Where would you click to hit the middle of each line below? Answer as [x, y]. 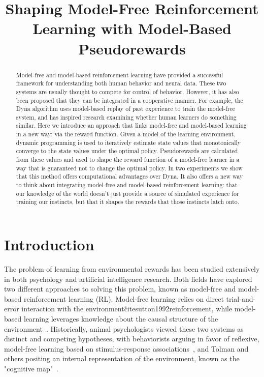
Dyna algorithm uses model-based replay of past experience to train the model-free [126, 109]
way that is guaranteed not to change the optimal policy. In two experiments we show [129, 168]
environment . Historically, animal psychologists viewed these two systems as [124, 328]
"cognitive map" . [31, 368]
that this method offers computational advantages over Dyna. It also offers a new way [129, 176]
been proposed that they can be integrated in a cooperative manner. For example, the [129, 100]
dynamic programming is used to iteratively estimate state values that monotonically [128, 142]
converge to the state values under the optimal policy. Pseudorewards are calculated [127, 151]
